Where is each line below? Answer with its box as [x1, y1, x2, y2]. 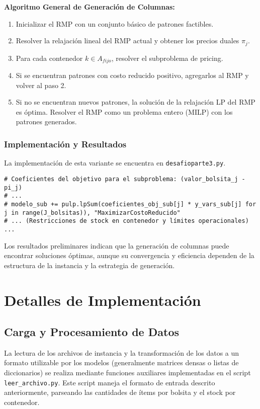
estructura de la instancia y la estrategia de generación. [4, 260, 175, 270]
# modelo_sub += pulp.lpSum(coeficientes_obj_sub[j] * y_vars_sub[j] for [4, 200, 256, 208]
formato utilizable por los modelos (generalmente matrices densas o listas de [4, 357, 239, 368]
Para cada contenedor [16, 52, 83, 63]
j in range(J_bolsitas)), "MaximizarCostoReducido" [4, 209, 181, 216]
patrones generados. [16, 116, 77, 127]
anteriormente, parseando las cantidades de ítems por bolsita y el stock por [4, 387, 236, 397]
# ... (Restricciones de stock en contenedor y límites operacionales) [4, 217, 249, 225]
